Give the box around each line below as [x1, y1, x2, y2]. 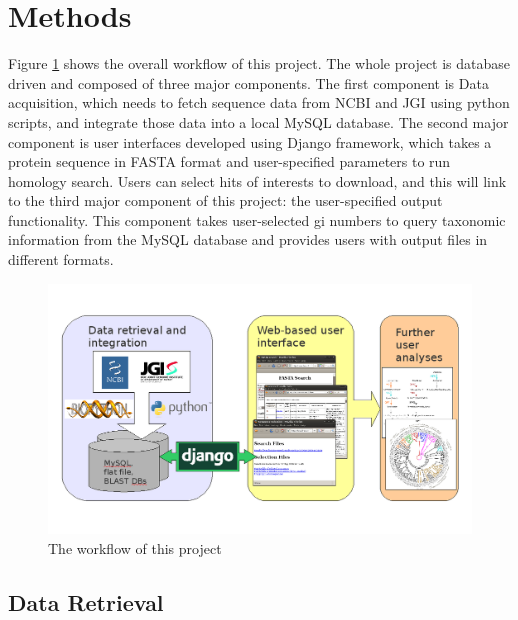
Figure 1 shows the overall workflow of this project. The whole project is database [8, 53, 511, 74]
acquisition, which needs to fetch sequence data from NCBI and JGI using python [8, 92, 510, 113]
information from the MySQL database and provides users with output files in [8, 229, 488, 250]
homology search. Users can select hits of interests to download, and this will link [8, 170, 507, 191]
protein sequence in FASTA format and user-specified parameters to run [8, 151, 451, 172]
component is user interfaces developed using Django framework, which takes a [8, 131, 492, 152]
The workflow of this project [48, 537, 222, 558]
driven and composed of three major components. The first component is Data [8, 72, 489, 93]
